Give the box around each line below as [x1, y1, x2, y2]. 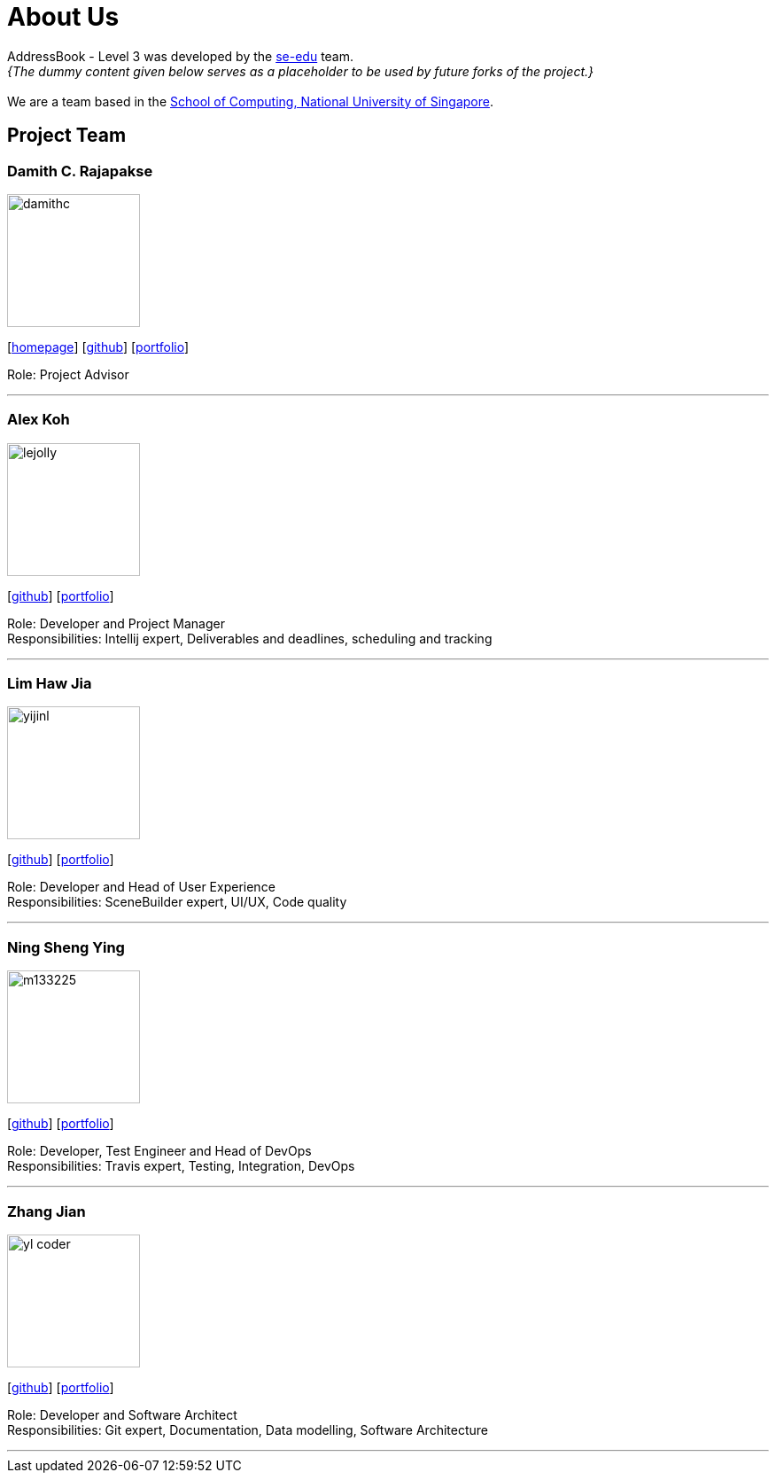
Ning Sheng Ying [7, 938, 125, 956]
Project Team [7, 124, 127, 147]
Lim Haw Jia [7, 674, 92, 693]
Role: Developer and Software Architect [7, 1406, 237, 1422]
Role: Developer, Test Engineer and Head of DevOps [7, 1143, 312, 1159]
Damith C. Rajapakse [7, 161, 153, 180]
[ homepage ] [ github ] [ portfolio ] [7, 339, 190, 354]
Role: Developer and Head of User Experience [7, 879, 275, 895]
